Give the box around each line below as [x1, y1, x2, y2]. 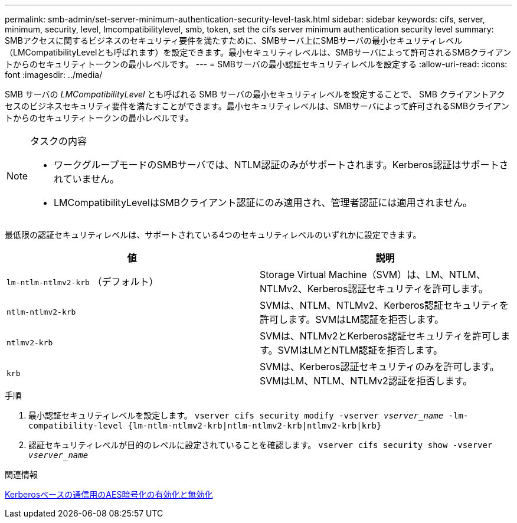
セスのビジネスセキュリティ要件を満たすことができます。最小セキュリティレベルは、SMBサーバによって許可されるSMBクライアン [5, 101, 509, 111]
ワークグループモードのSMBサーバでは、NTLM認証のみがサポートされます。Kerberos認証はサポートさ [54, 159, 509, 171]
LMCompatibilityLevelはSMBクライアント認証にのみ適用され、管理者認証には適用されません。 [54, 197, 473, 208]
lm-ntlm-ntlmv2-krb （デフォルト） [6, 276, 159, 287]
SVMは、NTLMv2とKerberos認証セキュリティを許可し [260, 330, 501, 342]
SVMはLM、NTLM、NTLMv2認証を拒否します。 [260, 375, 473, 387]
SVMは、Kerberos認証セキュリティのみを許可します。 [260, 361, 499, 372]
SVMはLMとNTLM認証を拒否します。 [277, 344, 443, 356]
